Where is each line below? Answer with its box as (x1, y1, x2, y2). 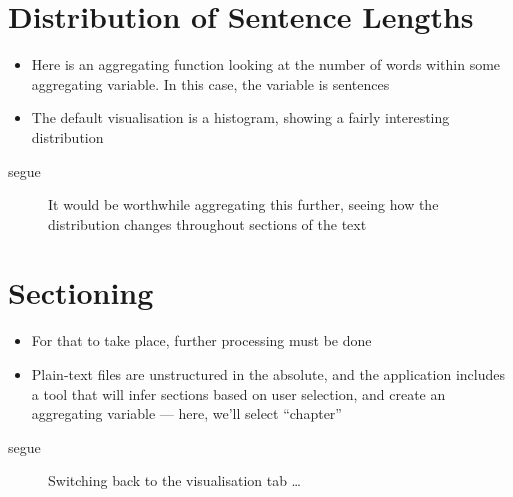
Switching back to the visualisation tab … (48, 470, 301, 491)
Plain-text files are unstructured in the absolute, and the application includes (31, 364, 505, 384)
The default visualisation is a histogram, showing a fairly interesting (31, 107, 450, 128)
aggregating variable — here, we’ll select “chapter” (31, 403, 342, 424)
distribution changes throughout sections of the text (48, 213, 367, 234)
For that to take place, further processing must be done (31, 330, 372, 351)
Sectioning (8, 272, 154, 313)
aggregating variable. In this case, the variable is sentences (31, 73, 390, 94)
